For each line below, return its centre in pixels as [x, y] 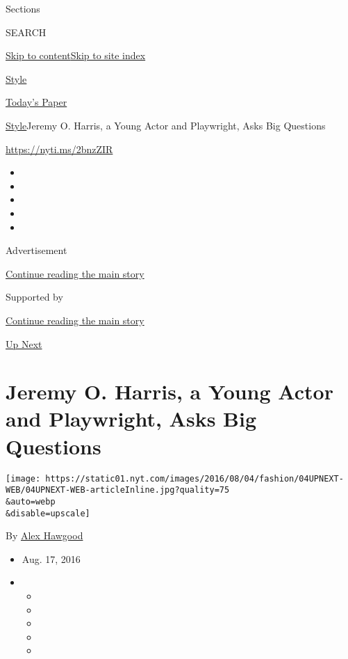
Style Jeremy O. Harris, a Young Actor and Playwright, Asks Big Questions [166, 125]
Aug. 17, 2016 [51, 558]
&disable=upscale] [48, 513]
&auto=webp [31, 501]
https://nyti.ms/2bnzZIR [59, 149]
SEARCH [26, 32]
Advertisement [36, 250]
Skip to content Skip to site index [76, 55]
